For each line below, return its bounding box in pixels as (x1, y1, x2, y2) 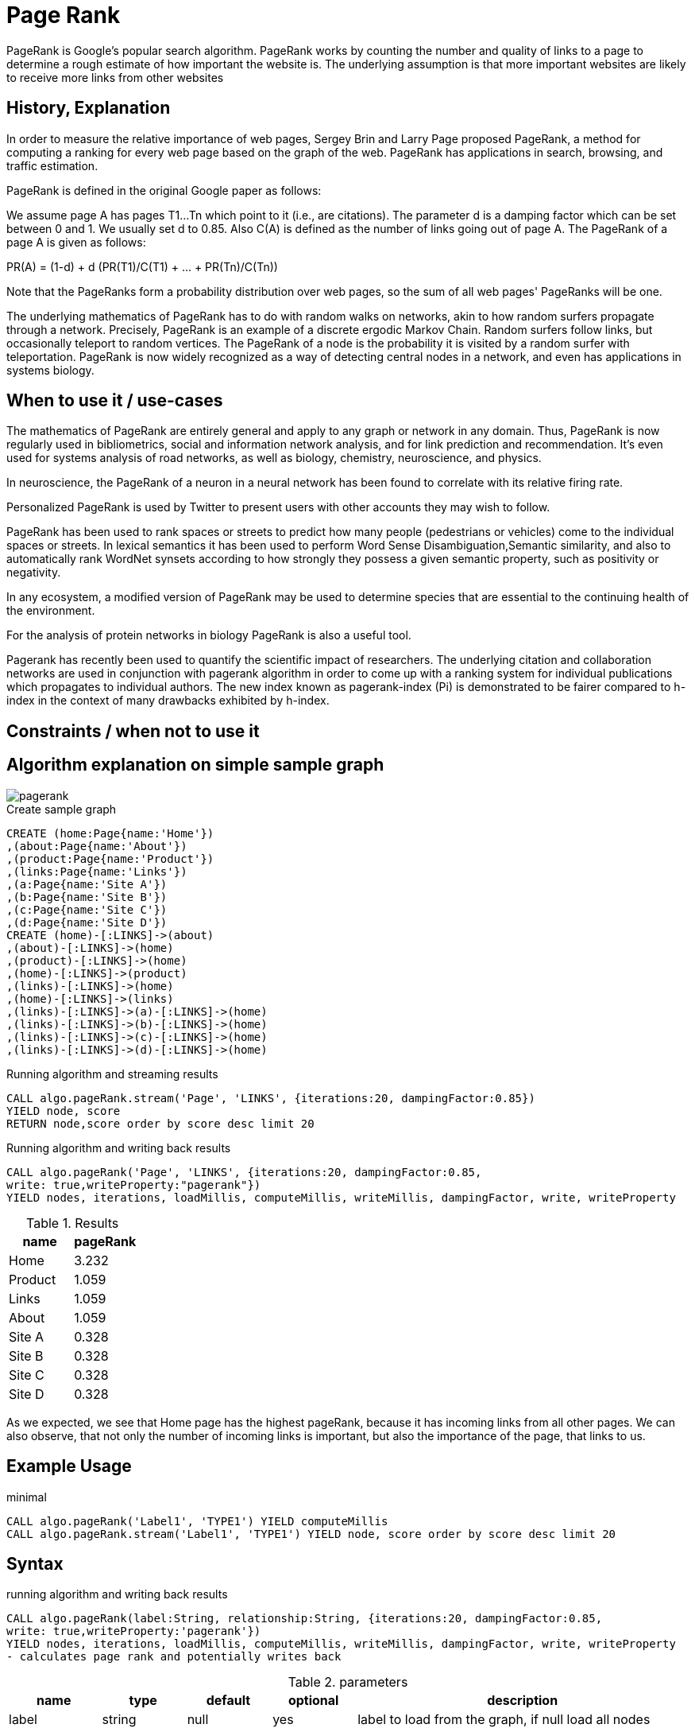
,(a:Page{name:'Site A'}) (6, 877, 168, 891)
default (206, 1692, 251, 1709)
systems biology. (6, 363, 95, 377)
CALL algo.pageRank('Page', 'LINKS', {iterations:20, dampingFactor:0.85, (6, 1165, 482, 1179)
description (487, 1692, 558, 1709)
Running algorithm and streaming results (6, 1066, 218, 1081)
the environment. (6, 604, 95, 618)
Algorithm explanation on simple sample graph (6, 755, 384, 775)
